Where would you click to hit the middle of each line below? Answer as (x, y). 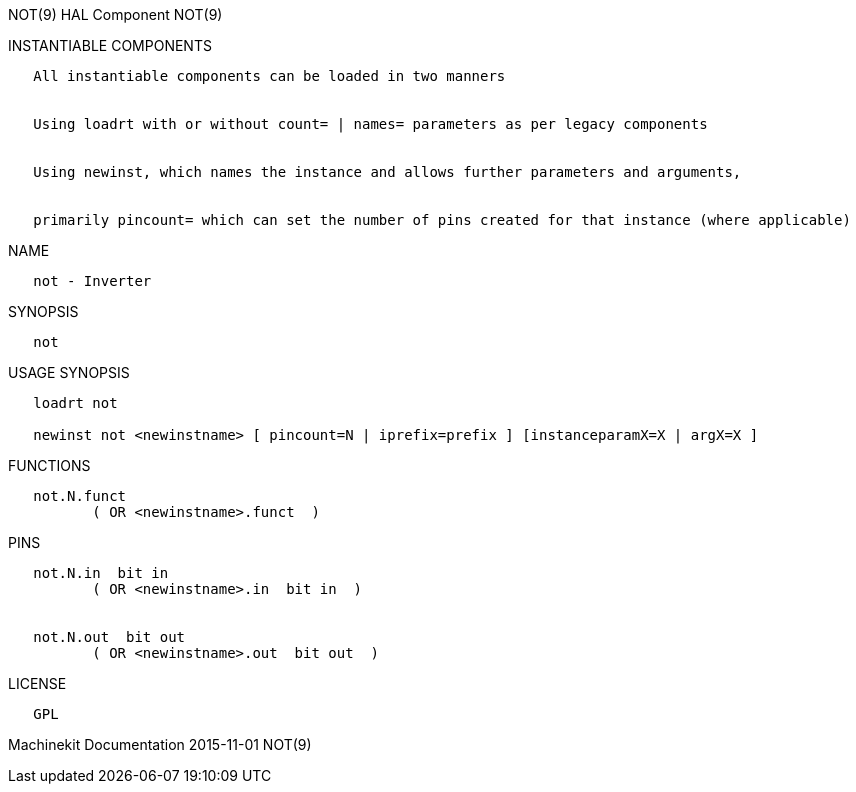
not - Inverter (92, 281)
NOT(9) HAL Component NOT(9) (115, 14)
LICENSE (37, 683)
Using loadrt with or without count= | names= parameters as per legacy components (370, 124)
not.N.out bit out (109, 637)
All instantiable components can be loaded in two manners (269, 76)
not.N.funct (80, 496)
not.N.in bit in (101, 573)
